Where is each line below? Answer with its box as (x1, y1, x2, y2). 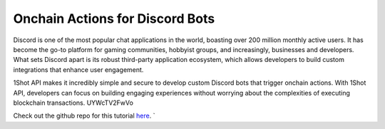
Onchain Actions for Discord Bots (13, 11, 215, 26)
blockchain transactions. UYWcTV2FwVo (13, 98, 133, 107)
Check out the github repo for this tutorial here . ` (13, 111, 155, 120)
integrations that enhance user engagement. (13, 65, 144, 74)
